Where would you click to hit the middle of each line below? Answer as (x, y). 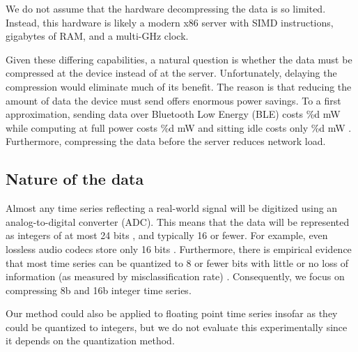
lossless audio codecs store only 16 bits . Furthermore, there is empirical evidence (179, 248)
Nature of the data (75, 179)
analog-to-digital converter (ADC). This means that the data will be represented (178, 221)
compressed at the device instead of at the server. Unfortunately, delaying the (171, 73)
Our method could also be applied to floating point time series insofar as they (172, 313)
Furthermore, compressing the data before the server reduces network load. (166, 141)
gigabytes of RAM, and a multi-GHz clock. (97, 36)
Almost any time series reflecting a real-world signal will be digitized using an (172, 208)
